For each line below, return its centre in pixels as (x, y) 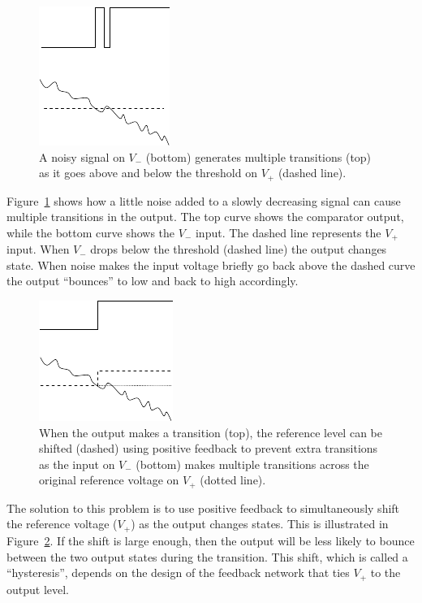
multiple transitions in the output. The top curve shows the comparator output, (205, 217)
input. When (38, 249)
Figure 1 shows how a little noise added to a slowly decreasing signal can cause (204, 200)
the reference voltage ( (62, 524)
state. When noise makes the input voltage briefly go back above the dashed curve (211, 265)
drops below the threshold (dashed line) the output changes (239, 249)
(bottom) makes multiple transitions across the (252, 464)
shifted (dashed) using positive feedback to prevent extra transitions (209, 448)
